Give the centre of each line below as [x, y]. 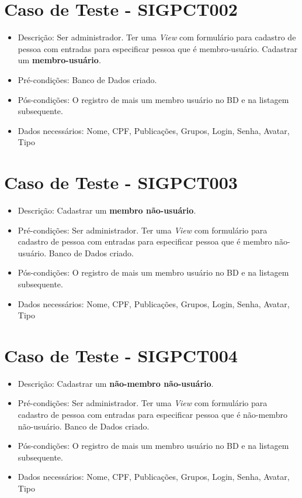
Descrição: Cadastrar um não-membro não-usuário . [116, 383]
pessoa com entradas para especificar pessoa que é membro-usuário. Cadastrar [158, 48]
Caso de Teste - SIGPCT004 [121, 355]
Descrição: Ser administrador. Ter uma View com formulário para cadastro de [157, 37]
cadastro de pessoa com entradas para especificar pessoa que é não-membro [152, 415]
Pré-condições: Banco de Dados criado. [87, 79]
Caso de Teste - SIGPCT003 [121, 182]
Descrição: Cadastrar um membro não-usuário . [107, 210]
